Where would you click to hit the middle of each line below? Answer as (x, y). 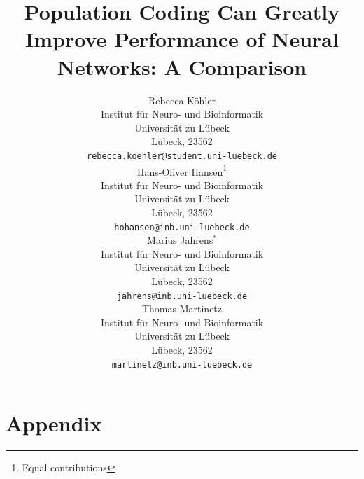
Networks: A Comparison (182, 66)
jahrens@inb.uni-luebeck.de (182, 296)
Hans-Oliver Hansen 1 (182, 170)
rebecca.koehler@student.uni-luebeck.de (182, 156)
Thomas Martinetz (182, 308)
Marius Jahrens (180, 240)
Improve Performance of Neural (182, 39)
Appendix (54, 423)
